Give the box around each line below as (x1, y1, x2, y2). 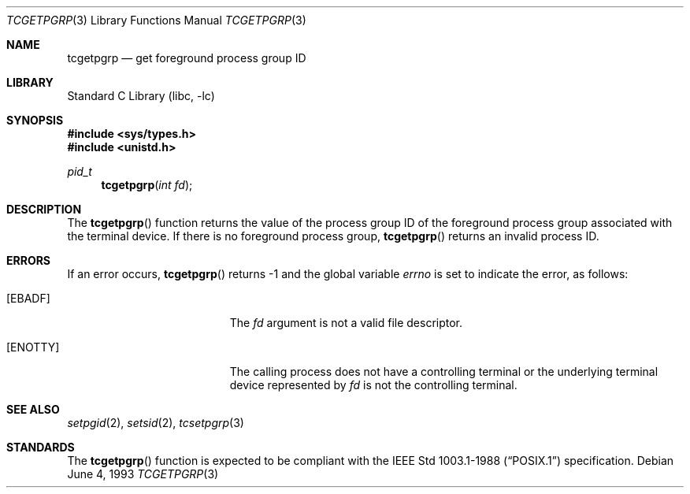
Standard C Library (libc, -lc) (67, 89, 215, 102)
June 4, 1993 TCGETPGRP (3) (67, 467, 219, 481)
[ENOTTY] (6, 340, 60, 354)
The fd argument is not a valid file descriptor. (229, 316, 463, 329)
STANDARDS (6, 440, 75, 454)
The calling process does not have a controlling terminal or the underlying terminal (229, 365, 658, 378)
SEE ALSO (6, 403, 60, 416)
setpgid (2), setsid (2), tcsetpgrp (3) (67, 416, 244, 429)
